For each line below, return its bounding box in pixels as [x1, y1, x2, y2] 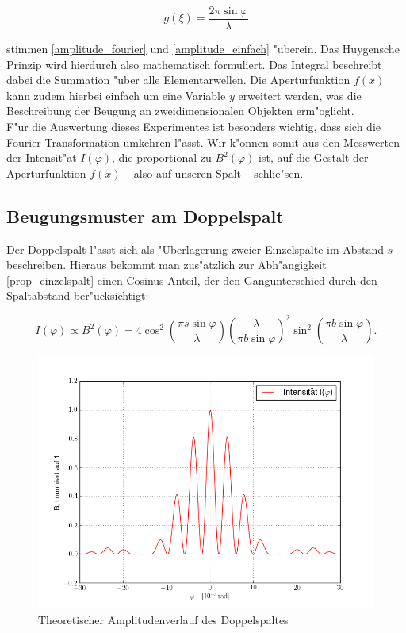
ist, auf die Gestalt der [259, 149, 369, 166]
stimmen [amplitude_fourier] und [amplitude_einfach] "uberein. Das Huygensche [6, 40, 400, 57]
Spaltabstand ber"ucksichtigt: [6, 287, 149, 304]
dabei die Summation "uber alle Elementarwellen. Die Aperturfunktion [6, 71, 350, 88]
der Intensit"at [6, 149, 77, 166]
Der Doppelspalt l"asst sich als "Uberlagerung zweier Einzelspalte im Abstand [6, 240, 385, 257]
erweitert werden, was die [238, 86, 362, 103]
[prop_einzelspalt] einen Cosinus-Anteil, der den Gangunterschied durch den [6, 271, 377, 288]
